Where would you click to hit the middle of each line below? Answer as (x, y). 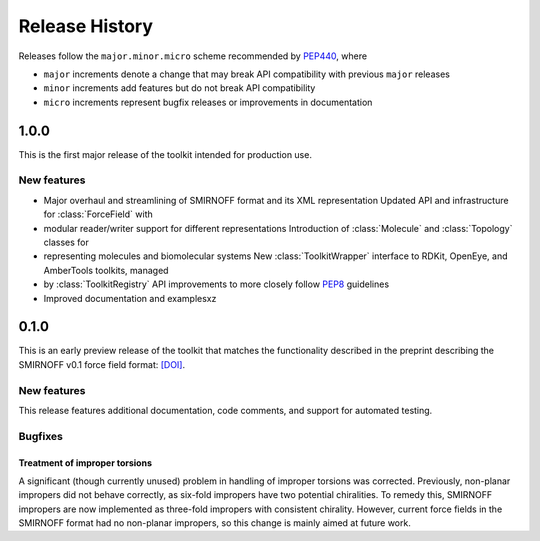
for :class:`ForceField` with (98, 214)
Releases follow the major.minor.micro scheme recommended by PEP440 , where (193, 56)
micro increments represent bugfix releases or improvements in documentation (208, 102)
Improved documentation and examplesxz (130, 298)
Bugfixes (41, 436)
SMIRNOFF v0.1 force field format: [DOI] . (102, 364)
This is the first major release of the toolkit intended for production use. (165, 154)
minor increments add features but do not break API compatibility (179, 88)
